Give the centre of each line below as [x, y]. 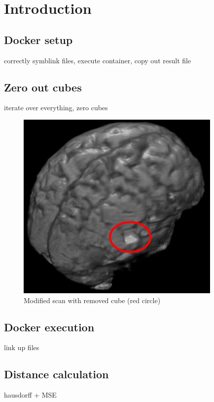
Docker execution [49, 327]
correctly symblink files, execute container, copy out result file [98, 60]
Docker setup [38, 39]
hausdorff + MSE [30, 395]
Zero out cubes [43, 87]
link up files [22, 347]
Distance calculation [56, 374]
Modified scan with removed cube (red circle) [92, 300]
